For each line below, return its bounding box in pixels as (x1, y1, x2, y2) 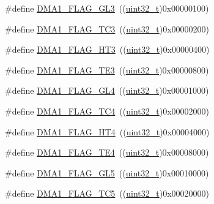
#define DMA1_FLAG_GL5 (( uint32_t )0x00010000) (5, 166, 209, 179)
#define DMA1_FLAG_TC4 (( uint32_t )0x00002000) (5, 104, 210, 117)
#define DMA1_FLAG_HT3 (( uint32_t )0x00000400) (5, 43, 210, 56)
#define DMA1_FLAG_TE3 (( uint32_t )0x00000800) (5, 63, 209, 76)
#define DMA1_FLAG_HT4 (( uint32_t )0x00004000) (5, 125, 210, 138)
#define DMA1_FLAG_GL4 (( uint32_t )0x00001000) (5, 84, 209, 97)
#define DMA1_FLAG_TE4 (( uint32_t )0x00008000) (5, 146, 209, 159)
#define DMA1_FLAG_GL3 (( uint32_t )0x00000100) (5, 2, 209, 14)
